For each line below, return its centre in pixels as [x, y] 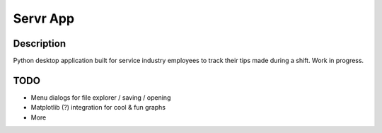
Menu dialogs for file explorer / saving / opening [101, 97]
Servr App [44, 18]
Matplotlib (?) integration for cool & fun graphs [98, 108]
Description [40, 44]
